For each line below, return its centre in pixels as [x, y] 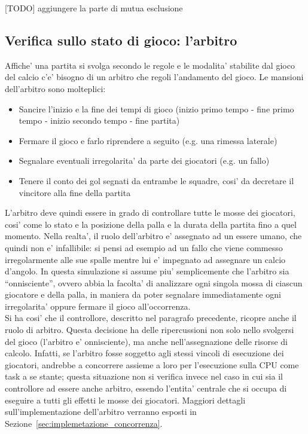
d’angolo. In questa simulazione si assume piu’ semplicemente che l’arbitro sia [147, 271]
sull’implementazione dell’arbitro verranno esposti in [101, 412]
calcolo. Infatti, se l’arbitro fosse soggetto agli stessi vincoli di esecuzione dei [144, 353]
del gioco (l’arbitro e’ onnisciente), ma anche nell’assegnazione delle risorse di [147, 341]
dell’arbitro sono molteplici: [55, 88]
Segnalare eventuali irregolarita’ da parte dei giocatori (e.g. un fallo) [144, 161]
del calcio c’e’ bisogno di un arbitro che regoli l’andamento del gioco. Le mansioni [154, 77]
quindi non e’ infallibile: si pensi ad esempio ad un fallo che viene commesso [144, 247]
